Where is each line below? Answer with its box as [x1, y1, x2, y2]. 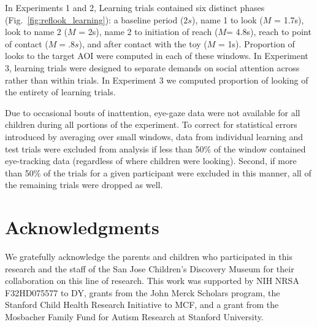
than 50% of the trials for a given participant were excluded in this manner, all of [5, 166, 311, 179]
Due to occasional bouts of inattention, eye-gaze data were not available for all [5, 106, 300, 119]
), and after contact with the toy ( [78, 37, 207, 50]
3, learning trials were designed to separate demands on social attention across [5, 61, 300, 74]
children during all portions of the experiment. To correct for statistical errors [5, 118, 297, 131]
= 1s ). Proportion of [218, 37, 295, 50]
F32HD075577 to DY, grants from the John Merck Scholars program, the [5, 286, 280, 299]
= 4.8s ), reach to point [226, 25, 311, 38]
